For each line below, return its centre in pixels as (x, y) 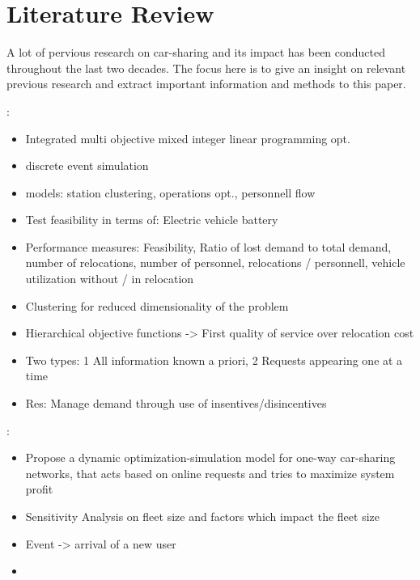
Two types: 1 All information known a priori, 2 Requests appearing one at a (214, 360)
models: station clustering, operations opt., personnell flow (170, 192)
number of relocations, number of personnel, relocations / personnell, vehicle (215, 262)
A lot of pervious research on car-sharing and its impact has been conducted (196, 52)
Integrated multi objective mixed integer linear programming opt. (188, 138)
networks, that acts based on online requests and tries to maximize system (210, 473)
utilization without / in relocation (110, 279)
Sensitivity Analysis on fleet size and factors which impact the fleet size (202, 516)
